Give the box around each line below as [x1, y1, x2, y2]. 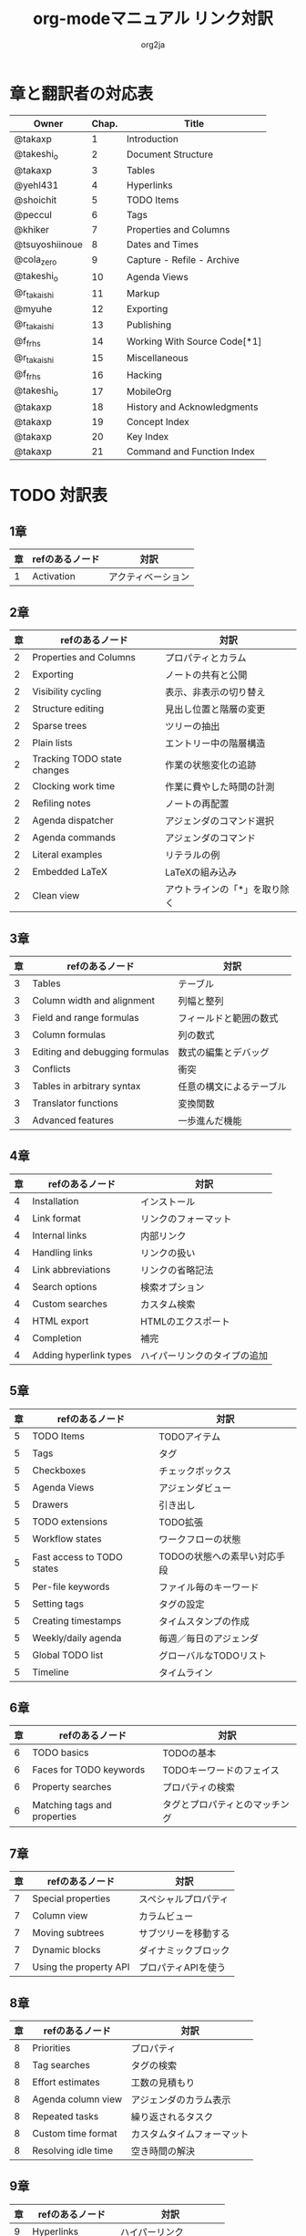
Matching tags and [32, 1799, 112, 1812]
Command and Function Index [126, 445, 255, 458]
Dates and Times [126, 238, 199, 251]
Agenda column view [32, 2093, 123, 2106]
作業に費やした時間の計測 [165, 781, 275, 794]
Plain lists [32, 736, 73, 749]
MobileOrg [126, 385, 172, 398]
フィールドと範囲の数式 [178, 1012, 279, 1024]
